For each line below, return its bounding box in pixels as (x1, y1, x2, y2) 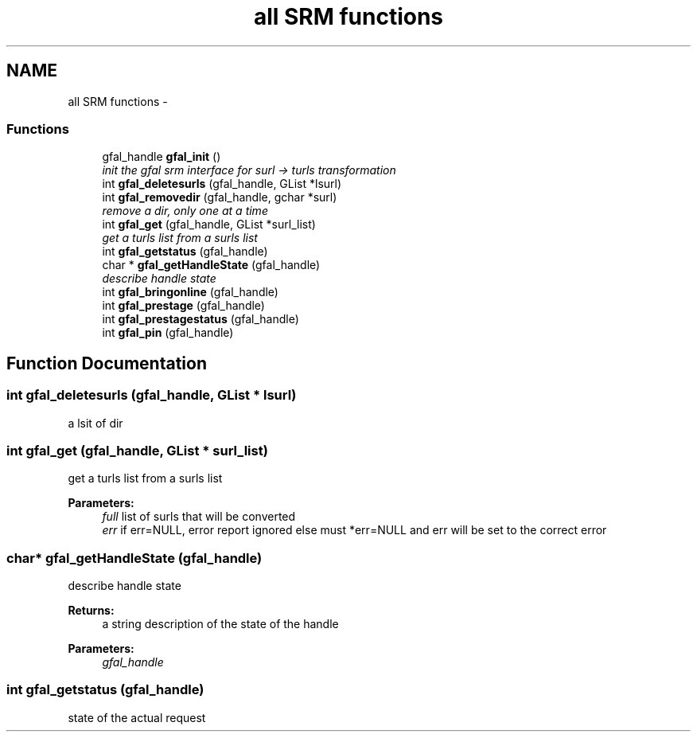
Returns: (68, 603, 115, 618)
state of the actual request (68, 710, 206, 724)
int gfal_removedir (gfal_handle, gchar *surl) (102, 190, 337, 205)
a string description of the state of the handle (102, 617, 339, 631)
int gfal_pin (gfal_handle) (102, 326, 234, 340)
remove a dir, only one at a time (102, 204, 268, 218)
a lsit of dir (68, 416, 123, 430)
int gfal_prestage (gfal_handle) (102, 299, 265, 313)
